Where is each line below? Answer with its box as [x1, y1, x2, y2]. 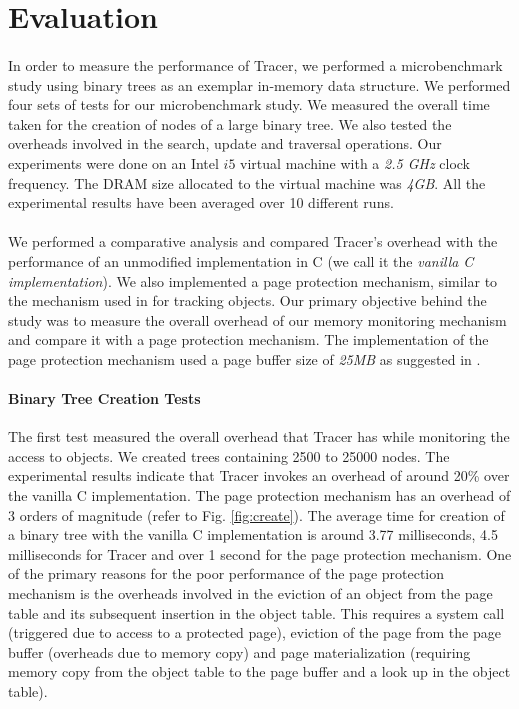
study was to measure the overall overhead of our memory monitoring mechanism [8, 309, 507, 330]
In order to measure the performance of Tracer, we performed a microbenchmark [8, 54, 503, 75]
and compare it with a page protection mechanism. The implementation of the [8, 329, 489, 350]
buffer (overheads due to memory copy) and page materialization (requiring [8, 641, 471, 662]
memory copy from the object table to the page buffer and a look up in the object [8, 661, 511, 682]
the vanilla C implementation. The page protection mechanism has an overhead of [8, 485, 511, 506]
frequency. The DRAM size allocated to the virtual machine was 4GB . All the [8, 172, 486, 193]
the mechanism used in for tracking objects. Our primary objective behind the [8, 290, 487, 311]
